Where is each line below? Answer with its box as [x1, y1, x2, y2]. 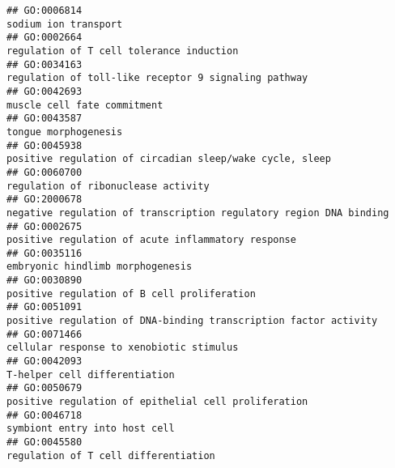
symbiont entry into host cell [6, 423, 175, 435]
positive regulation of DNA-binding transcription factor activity [6, 315, 378, 327]
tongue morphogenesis [6, 126, 123, 138]
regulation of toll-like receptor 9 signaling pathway [6, 72, 308, 84]
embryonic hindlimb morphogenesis [6, 261, 193, 273]
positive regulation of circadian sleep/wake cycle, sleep [6, 153, 331, 165]
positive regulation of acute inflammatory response [6, 234, 296, 246]
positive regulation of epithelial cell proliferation [6, 396, 308, 408]
